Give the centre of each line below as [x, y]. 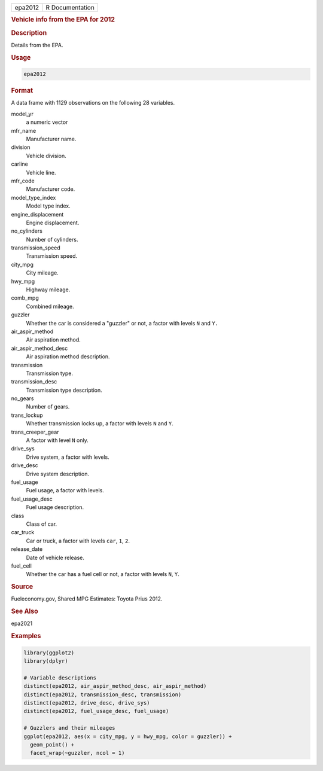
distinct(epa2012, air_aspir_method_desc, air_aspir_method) [115, 686]
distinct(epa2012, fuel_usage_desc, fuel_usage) [96, 711]
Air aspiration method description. [68, 356]
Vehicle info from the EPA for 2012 [63, 20]
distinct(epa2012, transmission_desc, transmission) [103, 694]
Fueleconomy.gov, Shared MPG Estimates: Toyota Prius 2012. [87, 599]
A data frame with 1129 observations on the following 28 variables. [93, 103]
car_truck [23, 532]
